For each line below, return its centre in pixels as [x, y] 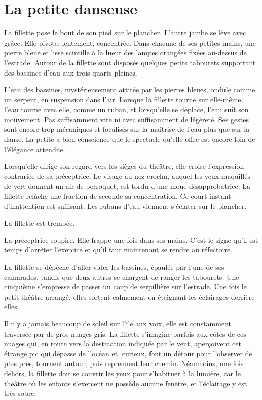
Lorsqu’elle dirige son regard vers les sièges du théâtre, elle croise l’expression [124, 166]
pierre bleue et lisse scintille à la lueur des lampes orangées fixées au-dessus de [125, 52]
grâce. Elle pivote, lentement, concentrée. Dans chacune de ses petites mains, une [130, 42]
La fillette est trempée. [40, 223]
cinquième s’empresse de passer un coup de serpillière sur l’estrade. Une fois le [125, 287]
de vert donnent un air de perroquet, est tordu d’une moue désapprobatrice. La [127, 186]
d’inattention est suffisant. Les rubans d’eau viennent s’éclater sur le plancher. [125, 206]
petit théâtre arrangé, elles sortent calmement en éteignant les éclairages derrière [129, 296]
